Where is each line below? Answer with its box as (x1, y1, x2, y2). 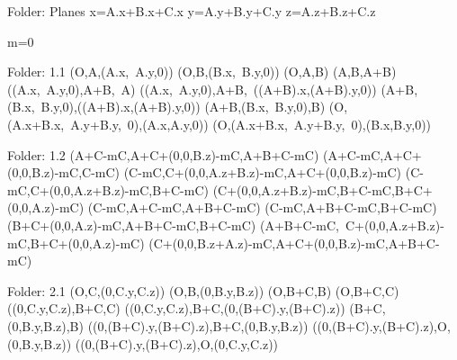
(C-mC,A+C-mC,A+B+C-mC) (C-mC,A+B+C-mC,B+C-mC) (87, 198, 437, 217)
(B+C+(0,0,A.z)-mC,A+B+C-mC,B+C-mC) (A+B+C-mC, (7, 215, 340, 234)
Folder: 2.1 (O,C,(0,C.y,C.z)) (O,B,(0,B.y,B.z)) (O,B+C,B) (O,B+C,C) (7, 281, 399, 300)
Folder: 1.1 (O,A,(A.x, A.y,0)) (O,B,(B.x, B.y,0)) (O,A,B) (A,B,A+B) (7, 62, 397, 81)
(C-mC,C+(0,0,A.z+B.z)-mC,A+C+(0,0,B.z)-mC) (123, 163, 402, 182)
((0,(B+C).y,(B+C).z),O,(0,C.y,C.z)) (75, 334, 279, 353)
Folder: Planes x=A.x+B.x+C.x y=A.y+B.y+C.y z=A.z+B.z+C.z (7, 2, 376, 20)
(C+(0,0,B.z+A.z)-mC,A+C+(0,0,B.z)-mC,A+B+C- (148, 233, 440, 252)
